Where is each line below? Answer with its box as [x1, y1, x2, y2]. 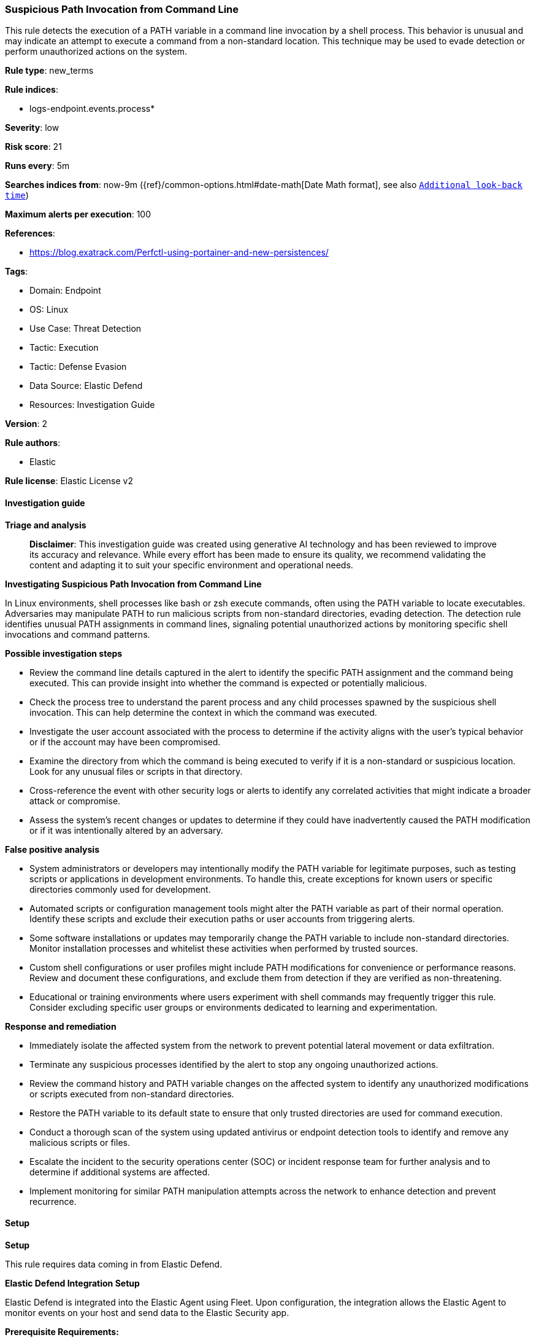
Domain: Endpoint [29, 285, 101, 296]
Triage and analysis [5, 519, 86, 530]
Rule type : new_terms [5, 65, 94, 76]
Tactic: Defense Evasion [29, 361, 127, 372]
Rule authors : [5, 437, 61, 449]
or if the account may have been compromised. [29, 736, 221, 747]
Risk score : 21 [5, 141, 62, 152]
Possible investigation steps [5, 648, 123, 659]
